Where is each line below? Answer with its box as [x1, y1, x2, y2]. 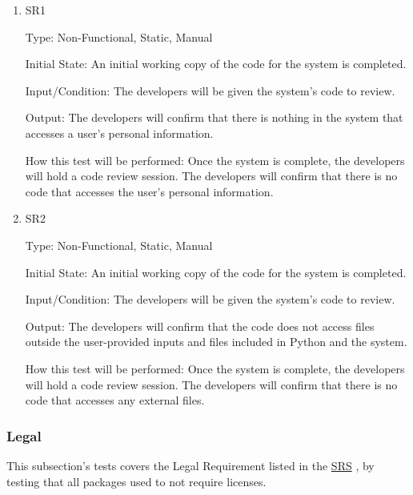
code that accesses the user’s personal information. [25, 183, 274, 199]
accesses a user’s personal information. [25, 124, 214, 141]
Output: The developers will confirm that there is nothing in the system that [25, 109, 403, 126]
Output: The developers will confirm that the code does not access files [25, 317, 375, 334]
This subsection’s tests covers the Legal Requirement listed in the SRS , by [6, 457, 375, 473]
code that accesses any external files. [25, 392, 205, 408]
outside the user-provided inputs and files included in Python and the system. [25, 333, 407, 350]
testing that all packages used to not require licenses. [6, 473, 267, 489]
